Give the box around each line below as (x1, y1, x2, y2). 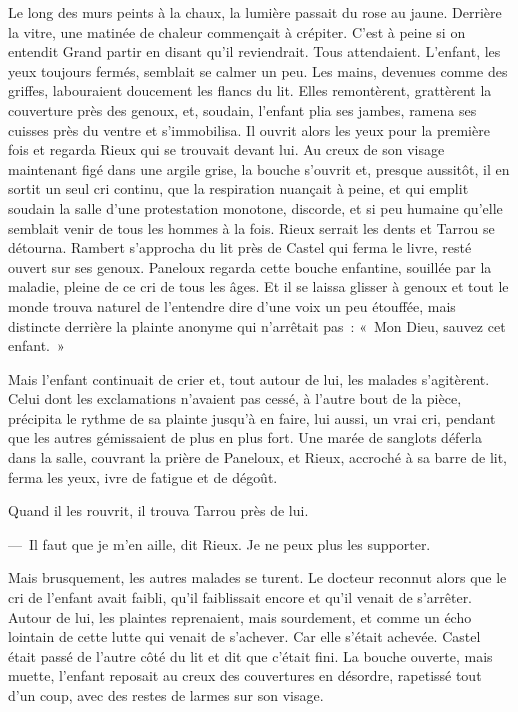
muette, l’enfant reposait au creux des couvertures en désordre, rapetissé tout (8, 665, 482, 686)
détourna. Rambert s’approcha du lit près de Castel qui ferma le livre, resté (8, 237, 472, 258)
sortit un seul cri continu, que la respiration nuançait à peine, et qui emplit (8, 178, 469, 199)
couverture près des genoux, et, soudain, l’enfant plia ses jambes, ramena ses (8, 99, 477, 120)
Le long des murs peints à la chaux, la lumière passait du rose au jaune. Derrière (8, 2, 502, 22)
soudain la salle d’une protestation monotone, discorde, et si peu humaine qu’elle (8, 197, 503, 218)
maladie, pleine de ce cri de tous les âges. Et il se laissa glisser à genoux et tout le (8, 276, 509, 297)
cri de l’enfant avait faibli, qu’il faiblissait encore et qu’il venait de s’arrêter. (8, 587, 473, 608)
